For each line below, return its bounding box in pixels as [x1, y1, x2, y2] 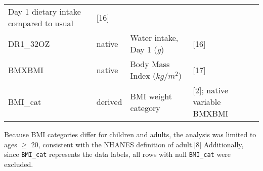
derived [96, 96, 122, 107]
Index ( [130, 70, 156, 81]
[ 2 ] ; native [193, 84, 228, 96]
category [130, 101, 160, 113]
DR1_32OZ [8, 37, 50, 49]
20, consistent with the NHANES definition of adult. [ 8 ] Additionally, [31, 139, 244, 149]
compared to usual [8, 17, 74, 29]
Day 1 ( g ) [130, 43, 164, 55]
